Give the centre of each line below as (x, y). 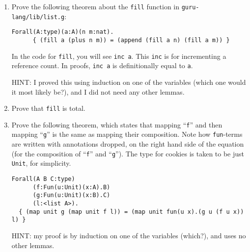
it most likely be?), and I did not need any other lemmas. (98, 91)
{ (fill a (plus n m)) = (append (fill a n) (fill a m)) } (131, 40)
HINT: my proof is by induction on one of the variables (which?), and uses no (129, 235)
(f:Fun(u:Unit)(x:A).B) (71, 187)
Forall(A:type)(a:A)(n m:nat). (63, 32)
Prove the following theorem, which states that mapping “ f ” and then (117, 124)
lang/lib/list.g (38, 17)
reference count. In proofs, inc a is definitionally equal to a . (102, 65)
